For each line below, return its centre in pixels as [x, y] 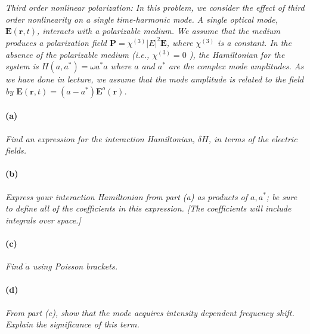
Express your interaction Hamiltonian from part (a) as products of [127, 196]
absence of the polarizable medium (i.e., [77, 54]
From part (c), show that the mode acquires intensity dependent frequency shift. [150, 312]
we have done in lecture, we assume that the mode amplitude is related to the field [155, 79]
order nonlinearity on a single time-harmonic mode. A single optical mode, [142, 19]
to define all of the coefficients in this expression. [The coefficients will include [148, 208]
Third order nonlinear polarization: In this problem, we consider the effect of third [155, 7]
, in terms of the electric [253, 138]
